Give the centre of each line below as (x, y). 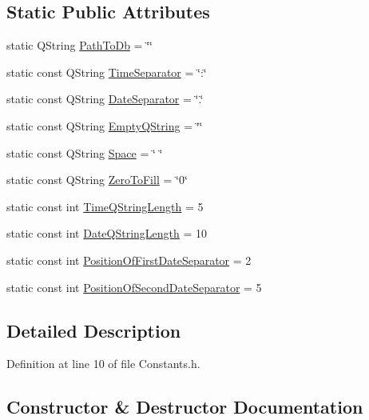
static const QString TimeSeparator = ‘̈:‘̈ (107, 72)
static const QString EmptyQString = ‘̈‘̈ (105, 125)
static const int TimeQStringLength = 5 (105, 206)
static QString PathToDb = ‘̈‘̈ (79, 45)
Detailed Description (94, 330)
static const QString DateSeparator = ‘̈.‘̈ (105, 99)
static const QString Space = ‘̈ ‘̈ (85, 152)
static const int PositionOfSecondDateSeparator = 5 (134, 287)
